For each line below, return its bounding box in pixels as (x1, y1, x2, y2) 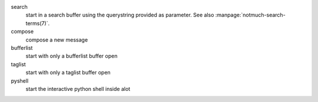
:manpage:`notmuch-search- (215, 12, 286, 19)
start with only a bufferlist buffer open (25, 53, 118, 60)
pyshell (11, 77, 29, 84)
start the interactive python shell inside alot (25, 85, 131, 92)
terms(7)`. (25, 19, 50, 26)
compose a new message (25, 36, 88, 43)
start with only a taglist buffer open (25, 69, 111, 76)
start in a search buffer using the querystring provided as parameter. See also (25, 12, 214, 19)
